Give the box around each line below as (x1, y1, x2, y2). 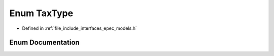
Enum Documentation (9, 38, 80, 47)
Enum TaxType (9, 8, 74, 19)
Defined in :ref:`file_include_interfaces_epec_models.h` (22, 25, 137, 31)
